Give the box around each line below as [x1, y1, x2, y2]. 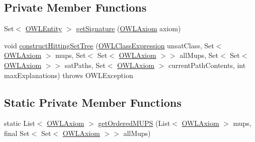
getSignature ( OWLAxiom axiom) [76, 23, 181, 34]
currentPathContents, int [168, 59, 246, 70]
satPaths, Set [64, 59, 106, 70]
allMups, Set [180, 50, 218, 60]
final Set [4, 127, 30, 138]
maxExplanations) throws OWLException [4, 69, 133, 80]
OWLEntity [25, 23, 62, 34]
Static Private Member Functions [4, 94, 182, 110]
